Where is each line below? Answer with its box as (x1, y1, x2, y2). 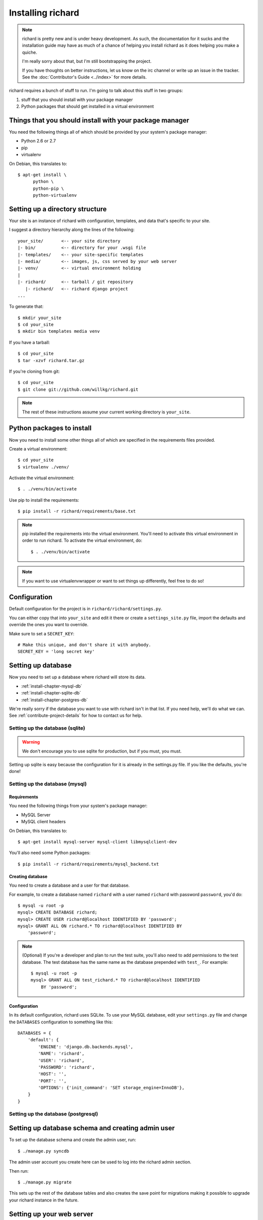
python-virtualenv (33, 193, 77, 198)
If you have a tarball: (9, 339, 50, 345)
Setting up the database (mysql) (9, 781, 87, 788)
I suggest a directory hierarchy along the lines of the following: (9, 227, 135, 233)
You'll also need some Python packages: (9, 850, 91, 856)
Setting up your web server (9, 1210, 94, 1218)
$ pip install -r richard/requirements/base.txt (18, 508, 136, 514)
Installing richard (9, 7, 79, 18)
